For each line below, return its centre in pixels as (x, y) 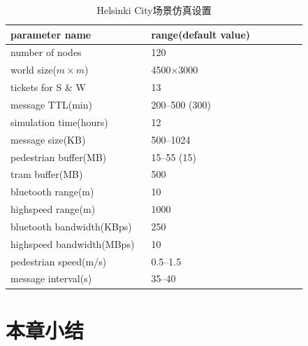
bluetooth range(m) (52, 192)
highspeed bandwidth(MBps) (73, 243)
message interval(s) (51, 278)
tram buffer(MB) (47, 174)
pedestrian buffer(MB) (59, 157)
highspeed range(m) (53, 209)
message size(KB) (48, 139)
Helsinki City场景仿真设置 (154, 10)
